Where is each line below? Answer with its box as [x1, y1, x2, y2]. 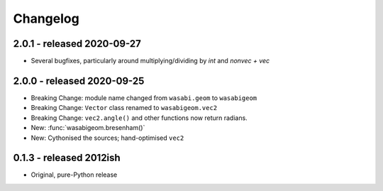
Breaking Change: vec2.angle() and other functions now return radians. [30, 114, 248, 122]
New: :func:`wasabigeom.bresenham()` [30, 124, 145, 132]
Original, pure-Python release [30, 170, 118, 179]
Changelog [13, 11, 79, 26]
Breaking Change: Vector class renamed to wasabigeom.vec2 [30, 104, 218, 112]
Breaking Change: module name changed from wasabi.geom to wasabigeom [30, 93, 257, 102]
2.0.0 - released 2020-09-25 [13, 75, 145, 87]
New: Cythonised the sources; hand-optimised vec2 [30, 133, 184, 142]
